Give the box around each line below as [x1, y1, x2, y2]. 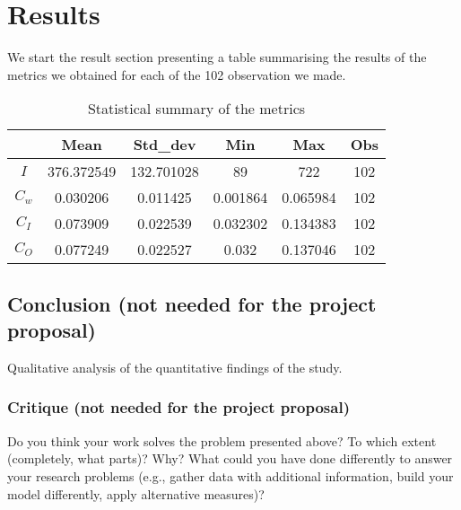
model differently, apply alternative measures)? [7, 484, 265, 503]
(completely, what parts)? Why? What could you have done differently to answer [7, 449, 453, 468]
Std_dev [133, 134, 196, 155]
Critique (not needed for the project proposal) [7, 396, 350, 418]
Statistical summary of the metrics [87, 98, 306, 119]
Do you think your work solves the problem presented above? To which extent [7, 431, 437, 450]
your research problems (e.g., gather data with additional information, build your [7, 466, 454, 485]
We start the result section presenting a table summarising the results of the [7, 48, 427, 66]
